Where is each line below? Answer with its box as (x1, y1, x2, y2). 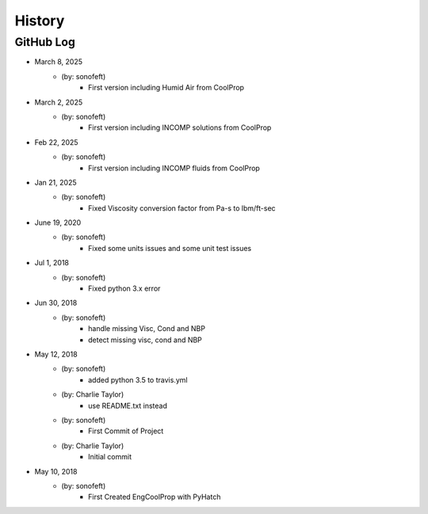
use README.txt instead (88, 401, 168, 410)
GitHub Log (14, 35, 75, 49)
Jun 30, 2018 (34, 298, 78, 308)
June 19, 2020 (34, 218, 82, 227)
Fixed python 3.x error (88, 284, 161, 293)
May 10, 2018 (34, 466, 78, 476)
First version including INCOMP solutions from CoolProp (88, 123, 272, 132)
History (14, 12, 65, 29)
